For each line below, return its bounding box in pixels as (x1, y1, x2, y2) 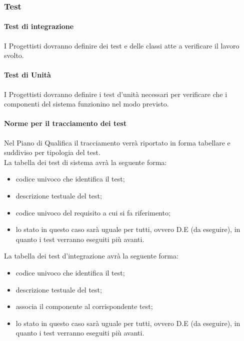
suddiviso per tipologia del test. (4, 147, 100, 157)
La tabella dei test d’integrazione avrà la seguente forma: (4, 250, 178, 261)
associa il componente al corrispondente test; (15, 301, 153, 311)
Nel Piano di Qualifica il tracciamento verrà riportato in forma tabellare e (4, 137, 230, 147)
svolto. (4, 50, 24, 60)
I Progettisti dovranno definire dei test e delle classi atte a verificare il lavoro (4, 40, 239, 50)
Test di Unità (4, 69, 51, 80)
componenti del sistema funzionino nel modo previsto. (4, 98, 169, 109)
